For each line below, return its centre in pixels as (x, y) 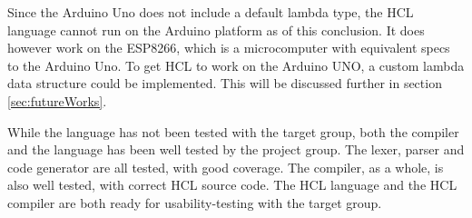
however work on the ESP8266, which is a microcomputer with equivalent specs (229, 48)
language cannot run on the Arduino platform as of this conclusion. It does (216, 30)
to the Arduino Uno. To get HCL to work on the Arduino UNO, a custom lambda (236, 65)
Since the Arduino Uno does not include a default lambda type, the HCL (211, 12)
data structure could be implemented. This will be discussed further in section (225, 83)
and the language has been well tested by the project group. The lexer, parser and (236, 149)
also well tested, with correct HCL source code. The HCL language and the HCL (232, 185)
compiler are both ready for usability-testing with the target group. (195, 202)
